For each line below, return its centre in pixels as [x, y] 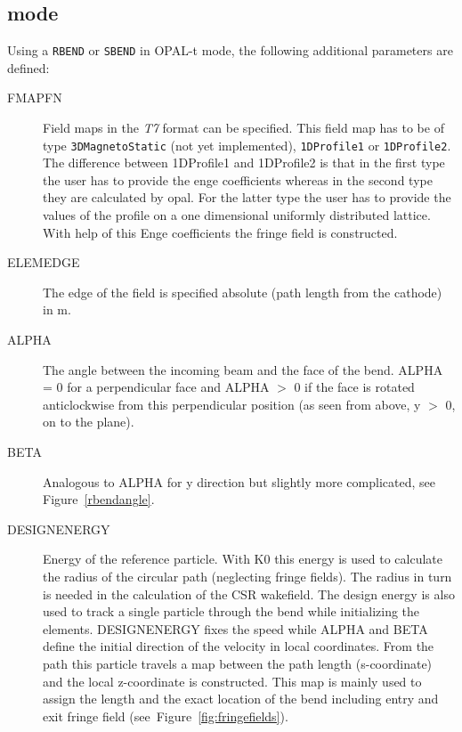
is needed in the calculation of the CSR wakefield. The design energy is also [249, 594]
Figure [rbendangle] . [99, 499]
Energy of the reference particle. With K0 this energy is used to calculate [243, 559]
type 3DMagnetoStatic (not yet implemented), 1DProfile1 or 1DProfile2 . [247, 145]
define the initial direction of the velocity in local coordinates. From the [239, 646]
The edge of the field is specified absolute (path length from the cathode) [243, 292]
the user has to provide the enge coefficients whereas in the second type [238, 179]
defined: [28, 67]
